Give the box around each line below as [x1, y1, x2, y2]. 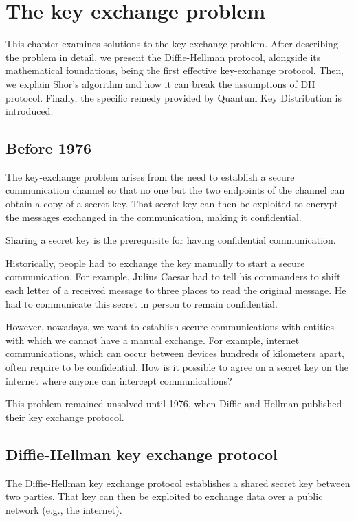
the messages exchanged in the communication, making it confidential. [5, 209, 302, 224]
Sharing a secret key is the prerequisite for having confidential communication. [5, 233, 336, 247]
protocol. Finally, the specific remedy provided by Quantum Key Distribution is [5, 90, 342, 104]
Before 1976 [5, 137, 92, 159]
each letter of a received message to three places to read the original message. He [5, 283, 346, 297]
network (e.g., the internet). [5, 502, 122, 517]
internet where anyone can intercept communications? [5, 373, 232, 387]
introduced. [5, 104, 54, 118]
